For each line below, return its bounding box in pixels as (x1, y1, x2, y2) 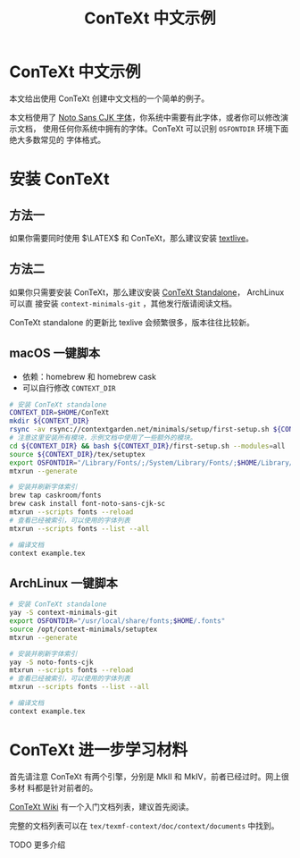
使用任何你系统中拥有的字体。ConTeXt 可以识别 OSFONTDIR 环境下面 (42, 122, 288, 134)
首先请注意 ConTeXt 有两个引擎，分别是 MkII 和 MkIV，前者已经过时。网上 (9, 770, 282, 782)
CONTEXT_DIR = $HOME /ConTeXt (9, 408, 110, 417)
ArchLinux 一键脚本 (9, 576, 119, 591)
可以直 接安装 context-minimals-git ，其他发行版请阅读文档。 (9, 298, 237, 308)
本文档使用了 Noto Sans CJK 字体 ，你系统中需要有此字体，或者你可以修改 (9, 112, 281, 122)
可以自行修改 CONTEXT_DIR (21, 382, 116, 393)
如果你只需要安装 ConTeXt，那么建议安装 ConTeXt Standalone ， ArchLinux (9, 287, 285, 298)
